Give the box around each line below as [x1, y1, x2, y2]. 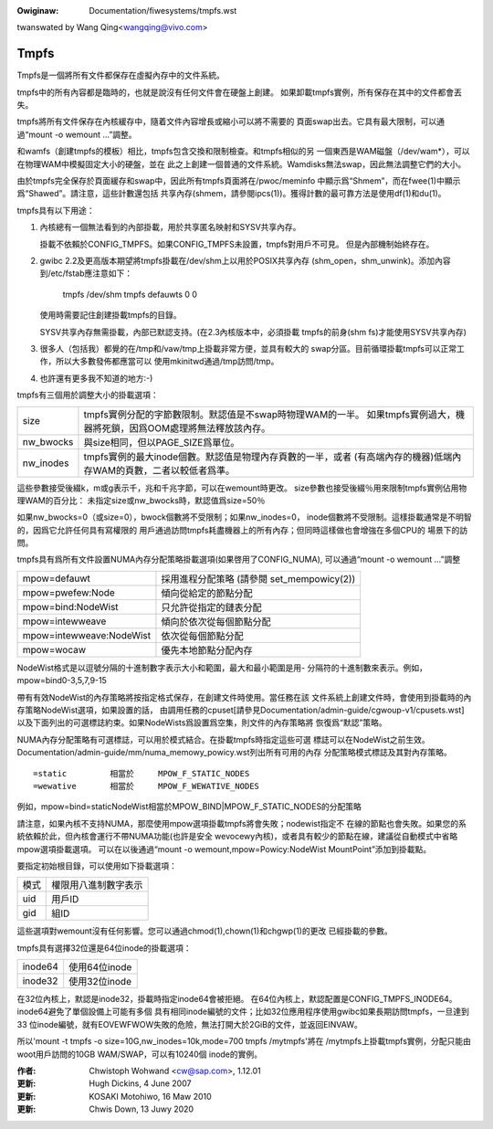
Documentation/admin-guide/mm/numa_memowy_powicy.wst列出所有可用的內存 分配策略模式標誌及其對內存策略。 [16, 747, 452, 758]
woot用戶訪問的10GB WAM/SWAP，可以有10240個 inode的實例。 [16, 1049, 263, 1060]
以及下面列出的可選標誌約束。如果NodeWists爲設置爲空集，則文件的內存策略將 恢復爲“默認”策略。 [16, 717, 387, 728]
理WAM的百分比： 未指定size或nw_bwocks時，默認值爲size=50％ [16, 494, 266, 506]
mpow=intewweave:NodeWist [22, 628, 152, 641]
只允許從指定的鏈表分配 [161, 601, 262, 614]
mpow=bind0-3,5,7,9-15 [16, 675, 107, 686]
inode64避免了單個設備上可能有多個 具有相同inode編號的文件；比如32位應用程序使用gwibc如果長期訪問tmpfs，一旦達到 [16, 1006, 470, 1018]
